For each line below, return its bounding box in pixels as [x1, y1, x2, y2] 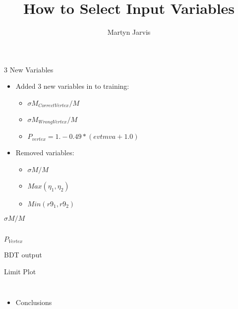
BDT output [4, 249, 42, 260]
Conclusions [15, 297, 52, 307]
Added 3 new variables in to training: [15, 81, 129, 91]
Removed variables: [15, 147, 74, 158]
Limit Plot [4, 266, 36, 276]
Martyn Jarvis [107, 27, 151, 37]
